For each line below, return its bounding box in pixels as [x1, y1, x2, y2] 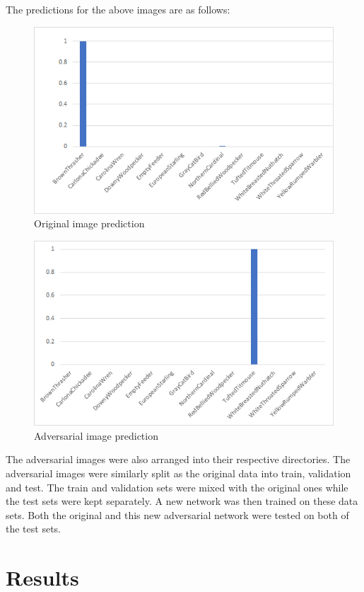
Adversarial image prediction [34, 428, 158, 443]
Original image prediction [34, 216, 145, 231]
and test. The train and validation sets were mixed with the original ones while [6, 479, 348, 494]
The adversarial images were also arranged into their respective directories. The [6, 452, 351, 467]
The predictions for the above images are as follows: [6, 2, 230, 16]
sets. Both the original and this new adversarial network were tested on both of [6, 507, 349, 522]
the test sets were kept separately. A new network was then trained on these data [6, 494, 358, 508]
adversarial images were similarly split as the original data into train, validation [6, 466, 351, 481]
